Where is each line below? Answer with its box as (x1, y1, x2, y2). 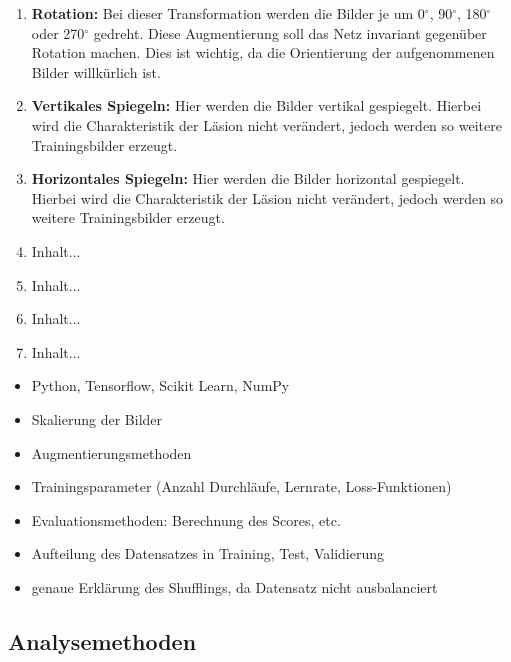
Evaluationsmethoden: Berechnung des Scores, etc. (31, 509, 341, 530)
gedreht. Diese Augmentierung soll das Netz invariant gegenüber (93, 22, 487, 43)
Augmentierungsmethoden (31, 442, 192, 463)
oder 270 (31, 22, 85, 43)
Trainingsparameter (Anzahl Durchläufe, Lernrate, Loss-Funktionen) (31, 476, 452, 497)
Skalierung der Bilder (31, 408, 163, 429)
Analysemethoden (8, 625, 197, 656)
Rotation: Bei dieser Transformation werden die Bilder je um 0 (31, 3, 425, 23)
